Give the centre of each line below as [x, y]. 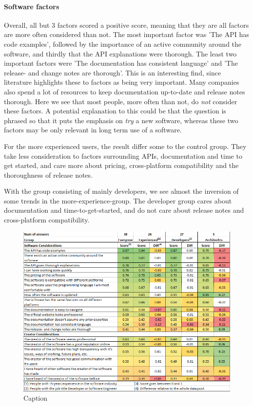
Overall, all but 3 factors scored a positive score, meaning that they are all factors [126, 25]
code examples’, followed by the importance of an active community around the [123, 44]
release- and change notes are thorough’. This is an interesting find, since [113, 72]
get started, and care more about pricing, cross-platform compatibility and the [121, 165]
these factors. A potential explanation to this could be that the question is [115, 111]
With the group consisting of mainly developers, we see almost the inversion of [121, 191]
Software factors [32, 6]
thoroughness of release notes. [48, 175]
